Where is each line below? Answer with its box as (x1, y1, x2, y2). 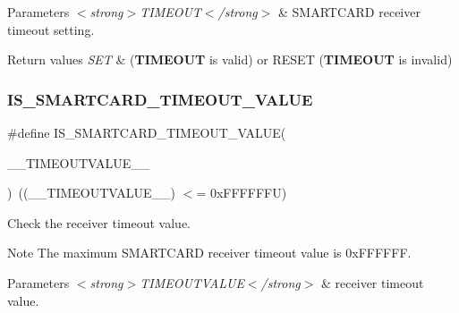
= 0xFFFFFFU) (196, 183, 287, 202)
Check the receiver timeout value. (7, 213, 191, 232)
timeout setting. (7, 20, 95, 38)
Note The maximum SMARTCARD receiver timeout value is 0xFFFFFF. (7, 243, 412, 262)
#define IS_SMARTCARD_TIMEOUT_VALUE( (7, 123, 286, 141)
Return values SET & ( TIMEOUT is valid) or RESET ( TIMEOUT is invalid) (7, 50, 453, 69)
